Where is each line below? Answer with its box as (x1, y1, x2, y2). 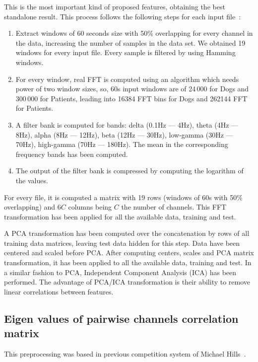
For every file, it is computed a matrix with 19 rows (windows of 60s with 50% (4, 192, 243, 202)
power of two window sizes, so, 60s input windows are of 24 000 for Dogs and (15, 83, 249, 94)
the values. (15, 175, 48, 185)
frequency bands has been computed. (15, 148, 128, 159)
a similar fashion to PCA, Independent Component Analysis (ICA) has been (4, 267, 237, 277)
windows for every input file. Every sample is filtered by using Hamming (15, 47, 236, 58)
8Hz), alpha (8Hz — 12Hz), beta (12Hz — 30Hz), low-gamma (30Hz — (15, 129, 233, 140)
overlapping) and (4, 202, 56, 212)
